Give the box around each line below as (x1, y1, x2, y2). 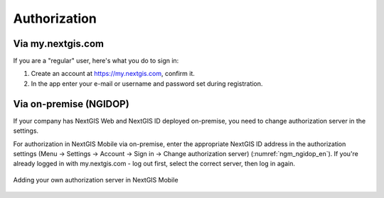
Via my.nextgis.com (13, 38, 105, 50)
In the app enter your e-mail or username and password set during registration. (31, 79, 263, 88)
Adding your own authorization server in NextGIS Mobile (13, 175, 178, 184)
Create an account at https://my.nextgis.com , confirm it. (31, 70, 196, 78)
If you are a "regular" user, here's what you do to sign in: (13, 57, 179, 65)
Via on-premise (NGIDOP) (13, 98, 129, 110)
